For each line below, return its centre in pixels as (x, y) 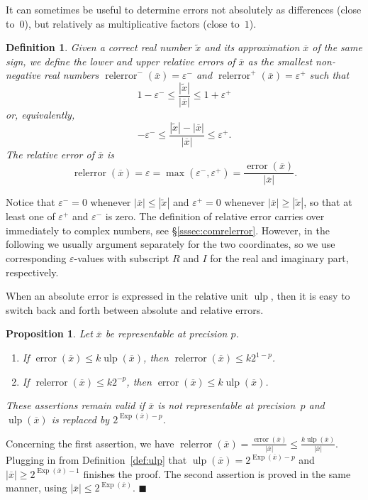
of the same (337, 47)
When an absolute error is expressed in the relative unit (127, 296)
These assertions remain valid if (76, 405)
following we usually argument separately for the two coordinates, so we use (171, 244)
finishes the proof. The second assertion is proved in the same (217, 473)
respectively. (32, 272)
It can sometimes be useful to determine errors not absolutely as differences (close (184, 9)
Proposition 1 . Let (49, 333)
